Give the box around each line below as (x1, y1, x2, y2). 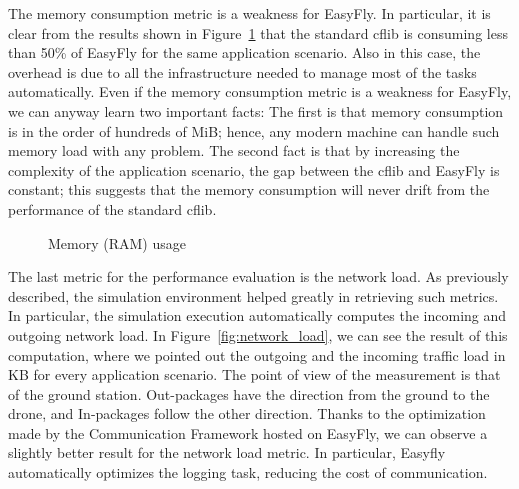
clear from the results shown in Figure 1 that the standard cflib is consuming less (8, 22, 508, 43)
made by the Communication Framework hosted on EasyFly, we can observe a (8, 422, 488, 443)
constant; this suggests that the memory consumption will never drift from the (8, 179, 490, 200)
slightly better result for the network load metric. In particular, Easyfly (8, 442, 446, 463)
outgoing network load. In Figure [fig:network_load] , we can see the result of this (8, 324, 508, 345)
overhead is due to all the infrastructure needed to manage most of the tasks (8, 61, 477, 82)
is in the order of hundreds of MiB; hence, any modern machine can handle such (8, 120, 500, 141)
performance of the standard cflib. (8, 198, 217, 219)
